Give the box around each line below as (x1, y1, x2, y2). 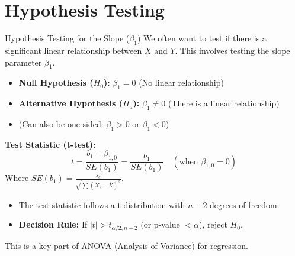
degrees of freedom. (210, 198, 280, 210)
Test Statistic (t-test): (5, 138, 96, 150)
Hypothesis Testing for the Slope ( (5, 32, 130, 44)
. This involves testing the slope (175, 44, 290, 56)
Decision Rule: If (18, 218, 88, 231)
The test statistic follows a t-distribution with (18, 198, 185, 210)
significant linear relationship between (5, 44, 142, 56)
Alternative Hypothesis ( (18, 97, 123, 109)
